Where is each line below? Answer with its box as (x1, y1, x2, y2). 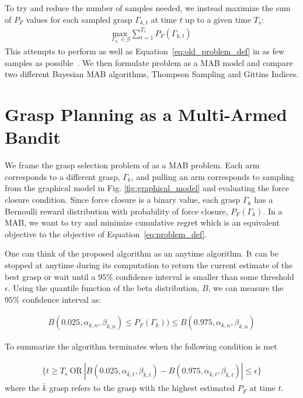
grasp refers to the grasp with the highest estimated (49, 382, 235, 394)
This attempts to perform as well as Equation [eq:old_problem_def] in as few (5, 45, 285, 57)
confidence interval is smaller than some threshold (116, 270, 294, 282)
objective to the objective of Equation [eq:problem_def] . (5, 227, 207, 240)
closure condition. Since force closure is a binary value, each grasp (5, 193, 241, 206)
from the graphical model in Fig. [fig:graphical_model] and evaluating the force (5, 182, 289, 194)
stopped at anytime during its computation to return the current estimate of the (5, 259, 293, 271)
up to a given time (185, 13, 251, 25)
